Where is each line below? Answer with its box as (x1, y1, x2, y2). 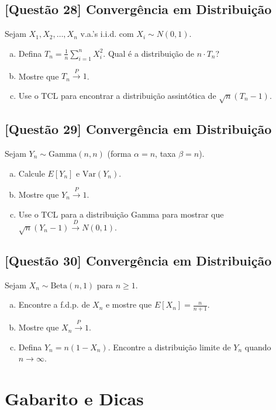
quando (244, 340, 271, 353)
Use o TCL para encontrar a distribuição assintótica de (18, 89, 216, 101)
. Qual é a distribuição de (103, 47, 195, 59)
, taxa (155, 147, 176, 159)
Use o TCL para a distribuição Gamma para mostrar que (18, 208, 224, 220)
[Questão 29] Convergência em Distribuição (5, 120, 272, 138)
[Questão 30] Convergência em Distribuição (5, 251, 272, 270)
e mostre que (105, 298, 152, 311)
